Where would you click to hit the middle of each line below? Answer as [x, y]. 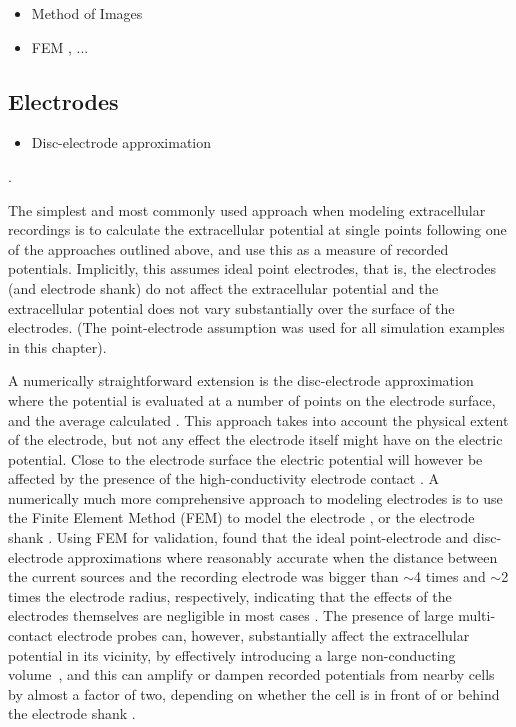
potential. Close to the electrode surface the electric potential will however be [245, 458]
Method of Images [87, 13]
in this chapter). [57, 346]
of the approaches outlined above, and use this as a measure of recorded [228, 248]
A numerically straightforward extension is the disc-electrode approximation [241, 380]
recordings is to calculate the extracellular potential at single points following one [257, 229]
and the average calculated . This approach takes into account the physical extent [258, 419]
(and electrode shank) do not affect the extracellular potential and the [223, 287]
